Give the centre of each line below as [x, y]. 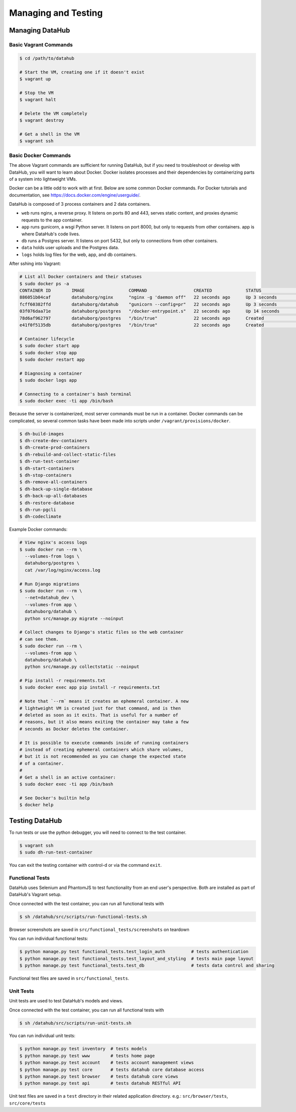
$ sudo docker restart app [52, 359]
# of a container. [42, 763]
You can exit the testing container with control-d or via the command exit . [86, 865]
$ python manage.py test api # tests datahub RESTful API [100, 1083]
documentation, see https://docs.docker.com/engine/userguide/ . [75, 195]
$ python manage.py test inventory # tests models [83, 1049]
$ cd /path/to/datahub [47, 58]
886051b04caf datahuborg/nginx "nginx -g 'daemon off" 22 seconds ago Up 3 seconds [148, 297]
